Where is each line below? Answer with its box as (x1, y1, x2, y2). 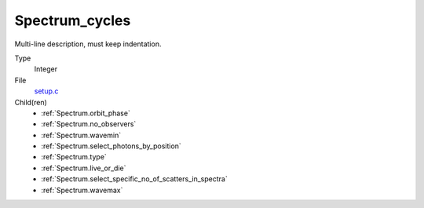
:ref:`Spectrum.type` (41, 152, 108, 162)
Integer (34, 64, 58, 74)
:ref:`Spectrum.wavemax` (41, 185, 123, 195)
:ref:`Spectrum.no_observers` (41, 119, 137, 129)
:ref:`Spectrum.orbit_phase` (41, 108, 131, 118)
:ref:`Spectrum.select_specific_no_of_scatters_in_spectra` (41, 174, 228, 184)
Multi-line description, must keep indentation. (14, 39, 162, 49)
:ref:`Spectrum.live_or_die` (41, 163, 126, 173)
